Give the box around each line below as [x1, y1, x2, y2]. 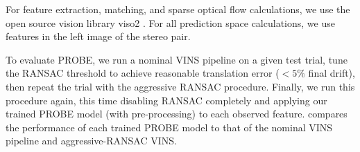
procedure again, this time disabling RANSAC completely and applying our [6, 93, 327, 107]
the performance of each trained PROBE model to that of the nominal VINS [6, 120, 333, 134]
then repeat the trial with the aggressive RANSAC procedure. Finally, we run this [6, 79, 355, 93]
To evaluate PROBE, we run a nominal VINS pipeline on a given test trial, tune [6, 52, 348, 66]
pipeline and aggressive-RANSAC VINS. [6, 133, 177, 148]
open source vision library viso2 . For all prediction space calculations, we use [6, 15, 335, 30]
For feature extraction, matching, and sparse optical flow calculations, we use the [6, 2, 350, 16]
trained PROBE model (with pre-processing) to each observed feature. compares [6, 106, 348, 121]
